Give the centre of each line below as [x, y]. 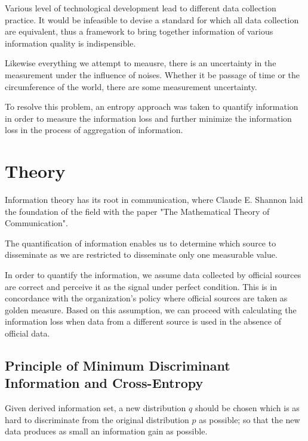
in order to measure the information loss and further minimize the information [148, 118]
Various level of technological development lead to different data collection [141, 8]
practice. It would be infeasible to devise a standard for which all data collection [152, 19]
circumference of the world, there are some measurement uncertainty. [131, 86]
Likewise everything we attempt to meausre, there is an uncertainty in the [141, 63]
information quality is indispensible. [70, 43]
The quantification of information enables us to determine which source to [141, 243]
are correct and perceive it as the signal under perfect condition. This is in [141, 286]
